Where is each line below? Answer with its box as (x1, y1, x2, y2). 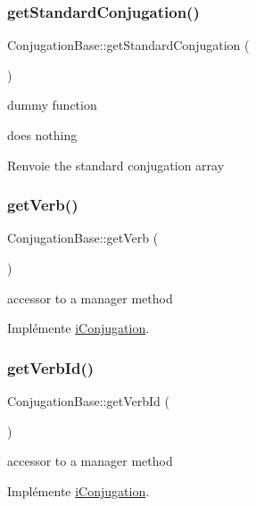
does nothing (7, 126, 78, 144)
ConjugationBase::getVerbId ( (7, 392, 169, 410)
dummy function (7, 95, 97, 114)
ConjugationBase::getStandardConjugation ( (7, 36, 250, 54)
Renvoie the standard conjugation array (7, 155, 225, 174)
